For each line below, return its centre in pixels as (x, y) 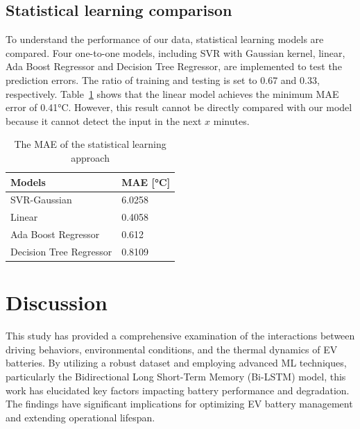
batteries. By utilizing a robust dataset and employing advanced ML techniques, (176, 363)
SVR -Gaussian (41, 200)
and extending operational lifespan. (80, 417)
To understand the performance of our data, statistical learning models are (165, 39)
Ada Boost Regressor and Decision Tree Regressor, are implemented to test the (174, 66)
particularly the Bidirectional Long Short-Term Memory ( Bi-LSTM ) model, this (176, 376)
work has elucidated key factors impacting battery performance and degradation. (178, 390)
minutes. (231, 120)
